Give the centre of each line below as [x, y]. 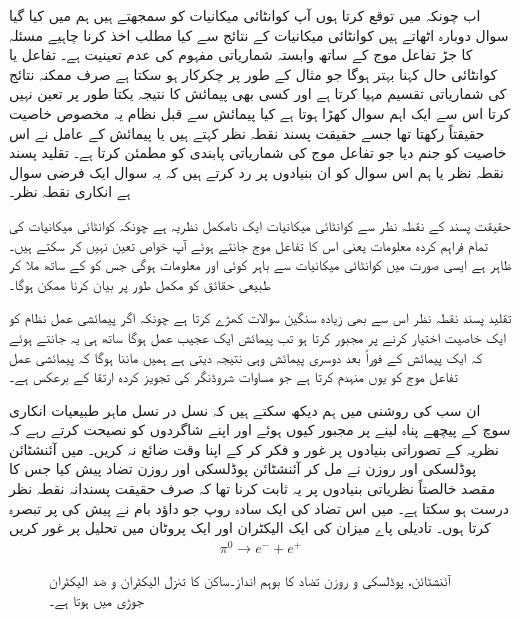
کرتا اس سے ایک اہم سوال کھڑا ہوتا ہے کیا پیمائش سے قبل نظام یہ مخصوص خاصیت [260, 112]
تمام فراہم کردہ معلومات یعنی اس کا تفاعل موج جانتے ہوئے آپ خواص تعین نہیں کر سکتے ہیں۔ [248, 244]
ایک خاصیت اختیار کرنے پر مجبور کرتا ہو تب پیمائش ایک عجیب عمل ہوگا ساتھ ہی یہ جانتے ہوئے [258, 336]
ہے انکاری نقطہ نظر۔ [70, 191]
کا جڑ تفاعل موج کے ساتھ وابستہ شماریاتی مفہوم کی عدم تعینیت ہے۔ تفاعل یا [241, 54]
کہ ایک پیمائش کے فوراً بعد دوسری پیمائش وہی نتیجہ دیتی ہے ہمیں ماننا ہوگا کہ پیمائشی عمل [246, 356]
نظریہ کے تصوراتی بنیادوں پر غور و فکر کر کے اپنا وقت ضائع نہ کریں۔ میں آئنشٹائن [254, 448]
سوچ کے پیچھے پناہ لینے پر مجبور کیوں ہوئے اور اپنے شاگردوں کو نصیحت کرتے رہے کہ [260, 429]
